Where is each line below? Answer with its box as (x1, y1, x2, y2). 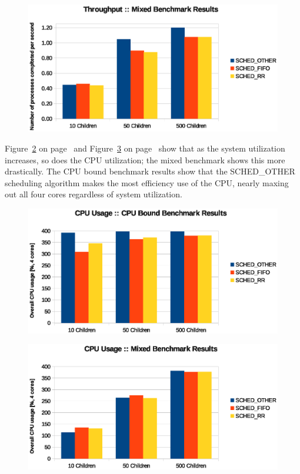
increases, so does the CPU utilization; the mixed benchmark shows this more (5, 153, 285, 166)
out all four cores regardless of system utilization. (5, 188, 182, 200)
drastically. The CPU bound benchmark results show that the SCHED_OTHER (5, 165, 295, 177)
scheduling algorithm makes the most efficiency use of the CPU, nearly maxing (5, 176, 289, 189)
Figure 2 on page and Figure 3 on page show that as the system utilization (5, 142, 285, 154)
